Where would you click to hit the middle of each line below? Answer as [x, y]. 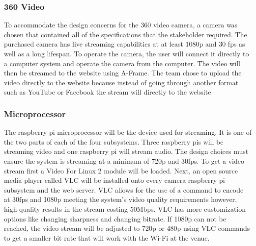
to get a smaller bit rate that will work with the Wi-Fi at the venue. [107, 237]
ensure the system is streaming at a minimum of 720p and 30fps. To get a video [124, 160]
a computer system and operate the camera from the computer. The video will [122, 63]
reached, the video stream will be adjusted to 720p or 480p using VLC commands [127, 228]
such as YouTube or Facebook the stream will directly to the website [108, 92]
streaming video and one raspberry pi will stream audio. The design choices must [126, 151]
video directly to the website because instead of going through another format [121, 82]
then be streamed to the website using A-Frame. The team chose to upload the [123, 73]
